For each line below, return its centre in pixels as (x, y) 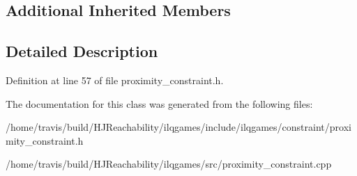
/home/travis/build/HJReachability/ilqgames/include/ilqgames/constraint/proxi (178, 127)
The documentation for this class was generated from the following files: (159, 103)
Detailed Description (82, 51)
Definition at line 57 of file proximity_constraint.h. (115, 80)
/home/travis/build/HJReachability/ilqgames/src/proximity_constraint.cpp (169, 164)
